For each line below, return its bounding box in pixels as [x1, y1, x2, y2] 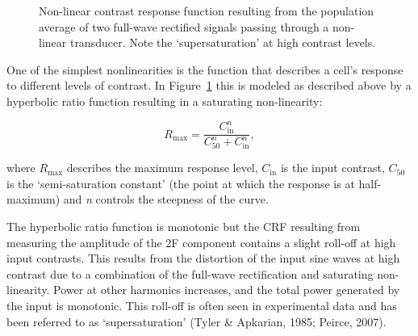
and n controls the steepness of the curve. [63, 191, 269, 208]
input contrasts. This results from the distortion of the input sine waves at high [6, 250, 400, 267]
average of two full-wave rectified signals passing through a [39, 18, 329, 35]
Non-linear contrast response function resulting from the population [39, 2, 374, 19]
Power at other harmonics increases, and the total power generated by [53, 281, 400, 298]
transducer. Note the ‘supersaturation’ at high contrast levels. [69, 34, 376, 51]
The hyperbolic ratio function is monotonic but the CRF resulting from [6, 217, 361, 234]
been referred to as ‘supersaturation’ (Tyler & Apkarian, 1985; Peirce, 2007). [6, 313, 387, 330]
